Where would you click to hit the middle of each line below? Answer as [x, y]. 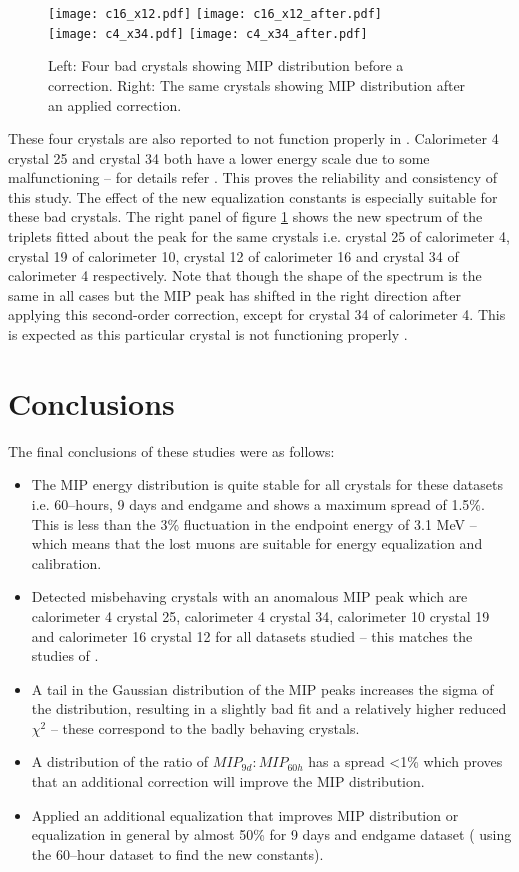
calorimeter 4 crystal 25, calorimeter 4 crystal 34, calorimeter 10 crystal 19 [260, 615]
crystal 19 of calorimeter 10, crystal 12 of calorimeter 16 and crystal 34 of [233, 255]
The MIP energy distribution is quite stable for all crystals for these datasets [267, 484]
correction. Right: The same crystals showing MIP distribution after [257, 84]
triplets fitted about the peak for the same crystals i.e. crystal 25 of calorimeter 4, [259, 236]
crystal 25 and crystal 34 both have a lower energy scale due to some [219, 157]
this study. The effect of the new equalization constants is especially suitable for [253, 196]
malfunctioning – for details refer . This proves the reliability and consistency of [253, 177]
